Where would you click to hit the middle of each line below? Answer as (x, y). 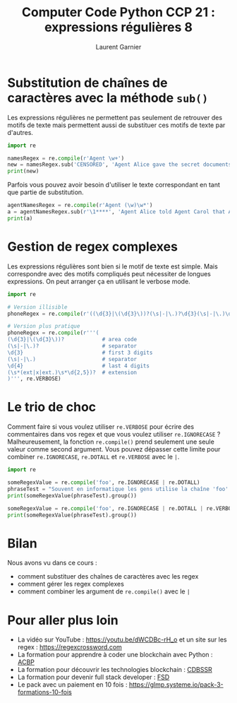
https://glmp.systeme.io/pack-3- (176, 685)
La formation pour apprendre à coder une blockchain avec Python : (115, 655)
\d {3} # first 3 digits (80, 353)
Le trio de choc (52, 407)
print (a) (20, 218)
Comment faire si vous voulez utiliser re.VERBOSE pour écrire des (101, 427)
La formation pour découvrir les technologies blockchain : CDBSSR (115, 670)
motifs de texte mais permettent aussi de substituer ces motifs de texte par (116, 125)
